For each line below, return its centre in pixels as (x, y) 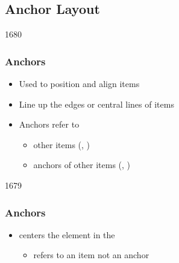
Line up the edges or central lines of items (96, 104)
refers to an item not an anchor (91, 255)
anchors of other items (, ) (82, 165)
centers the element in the (67, 234)
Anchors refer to (49, 124)
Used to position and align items (79, 84)
